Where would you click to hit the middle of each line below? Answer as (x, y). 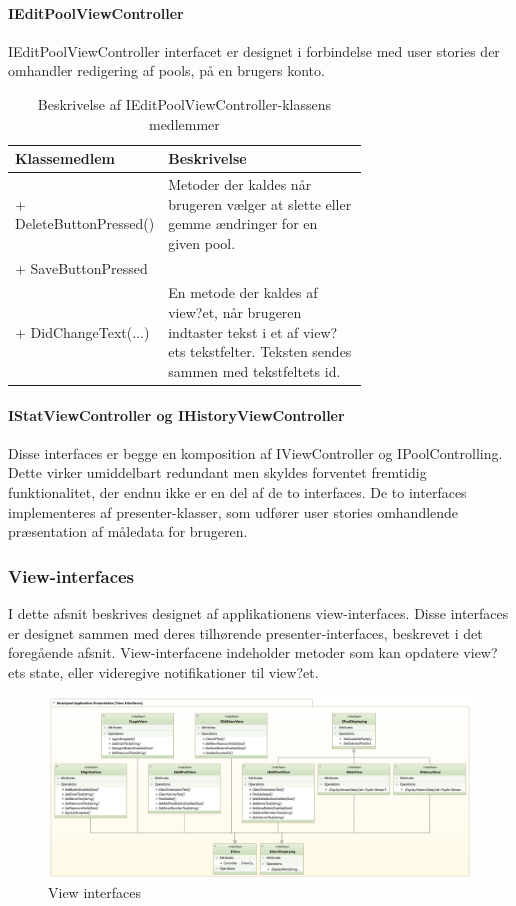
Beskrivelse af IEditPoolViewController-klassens (184, 103)
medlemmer (184, 123)
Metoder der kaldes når (240, 184)
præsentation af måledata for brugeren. (128, 531)
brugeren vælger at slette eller (260, 203)
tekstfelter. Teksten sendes (271, 351)
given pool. (202, 242)
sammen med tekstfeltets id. (254, 370)
